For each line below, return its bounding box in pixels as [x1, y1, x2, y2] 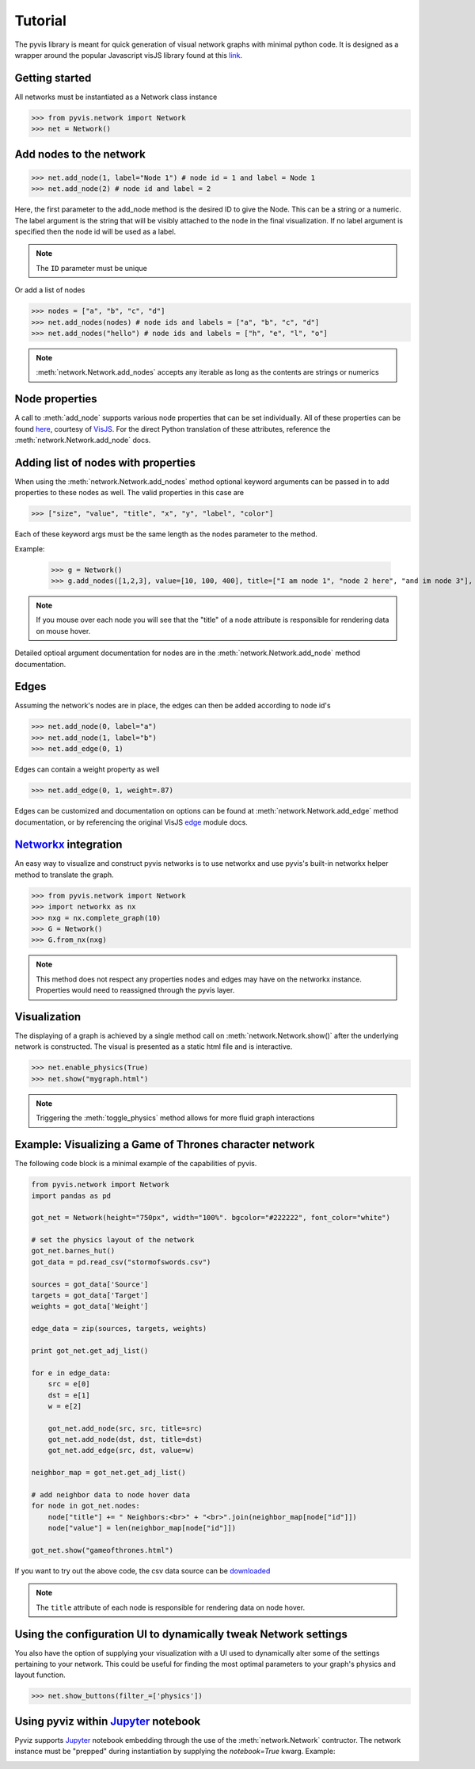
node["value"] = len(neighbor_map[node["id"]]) [47, 1523, 237, 1533]
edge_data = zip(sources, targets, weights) [31, 1324, 207, 1333]
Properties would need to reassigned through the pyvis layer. [36, 986, 235, 995]
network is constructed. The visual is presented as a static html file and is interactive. [14, 1042, 293, 1051]
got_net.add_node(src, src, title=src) [47, 1424, 203, 1433]
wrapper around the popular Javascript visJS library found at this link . [14, 50, 243, 59]
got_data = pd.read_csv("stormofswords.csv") [31, 1257, 211, 1267]
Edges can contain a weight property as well [14, 764, 160, 774]
